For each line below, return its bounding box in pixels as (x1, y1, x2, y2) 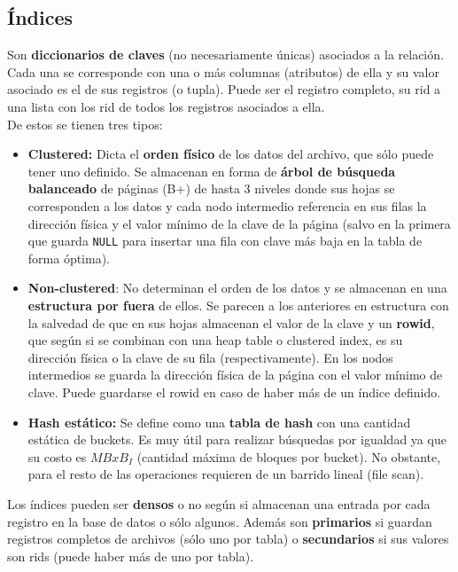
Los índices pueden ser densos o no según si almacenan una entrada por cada (7, 494, 431, 513)
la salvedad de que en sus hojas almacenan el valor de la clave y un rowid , (27, 313, 435, 332)
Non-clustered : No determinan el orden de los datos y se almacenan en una (27, 278, 447, 297)
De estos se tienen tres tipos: (7, 114, 163, 133)
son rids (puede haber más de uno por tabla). (7, 546, 254, 565)
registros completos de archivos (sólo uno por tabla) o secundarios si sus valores (7, 529, 449, 548)
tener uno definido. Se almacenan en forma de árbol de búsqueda (27, 161, 396, 180)
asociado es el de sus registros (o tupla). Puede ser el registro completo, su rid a (7, 80, 441, 98)
